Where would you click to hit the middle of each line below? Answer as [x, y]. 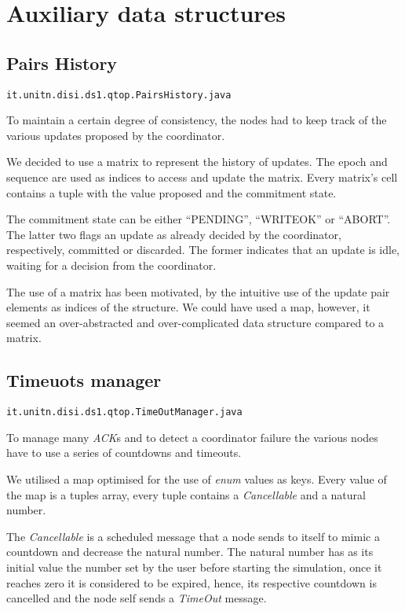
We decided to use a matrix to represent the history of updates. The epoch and [197, 162]
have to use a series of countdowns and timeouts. [124, 453]
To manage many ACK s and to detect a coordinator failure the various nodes [192, 437]
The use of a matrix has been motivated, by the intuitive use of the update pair [198, 291]
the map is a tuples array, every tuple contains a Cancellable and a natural [186, 494]
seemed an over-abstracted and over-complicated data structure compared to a [195, 322]
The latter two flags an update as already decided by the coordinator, [174, 234]
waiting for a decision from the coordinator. [111, 265]
